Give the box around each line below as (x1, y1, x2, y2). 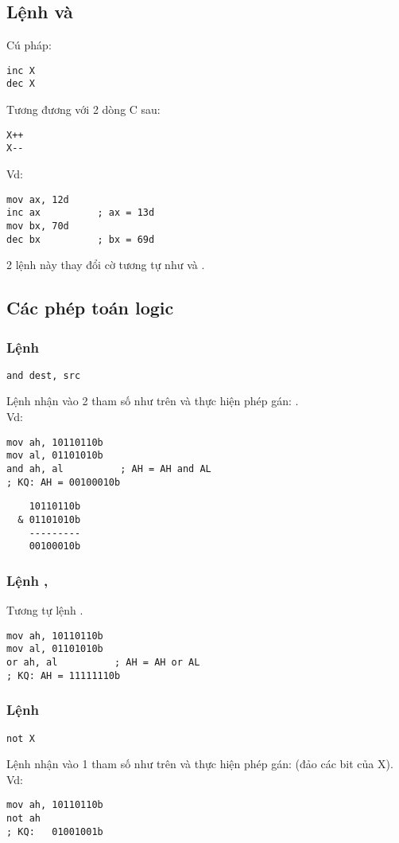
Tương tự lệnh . (6, 602, 83, 619)
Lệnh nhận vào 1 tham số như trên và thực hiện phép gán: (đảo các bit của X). (6, 755, 393, 772)
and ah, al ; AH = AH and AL (6, 462, 211, 474)
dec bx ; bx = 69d (6, 233, 155, 245)
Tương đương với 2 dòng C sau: (6, 101, 161, 118)
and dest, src (6, 369, 81, 381)
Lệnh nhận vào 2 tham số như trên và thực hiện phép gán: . (6, 392, 299, 409)
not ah (6, 813, 41, 825)
